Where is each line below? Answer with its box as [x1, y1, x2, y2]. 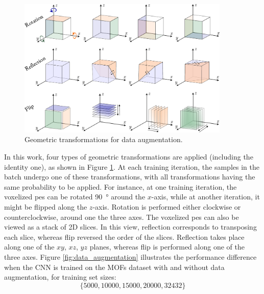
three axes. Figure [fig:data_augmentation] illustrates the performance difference [4, 251, 257, 262]
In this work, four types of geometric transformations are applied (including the [4, 151, 253, 162]
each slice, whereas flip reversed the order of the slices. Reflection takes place [4, 231, 245, 242]
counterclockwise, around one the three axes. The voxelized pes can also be [4, 211, 239, 222]
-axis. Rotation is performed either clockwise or [92, 201, 241, 212]
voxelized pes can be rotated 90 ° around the [4, 191, 146, 202]
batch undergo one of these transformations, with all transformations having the [4, 171, 255, 182]
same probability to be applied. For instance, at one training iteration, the [4, 181, 237, 192]
